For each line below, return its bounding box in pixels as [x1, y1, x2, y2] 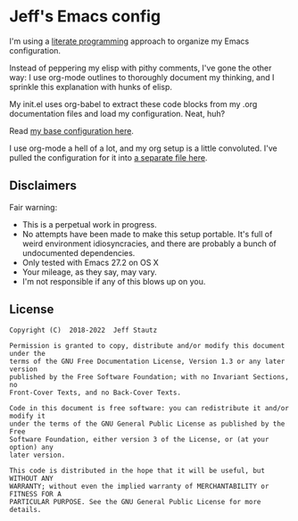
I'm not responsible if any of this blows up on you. [21, 276, 206, 286]
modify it [9, 411, 46, 420]
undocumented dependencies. [21, 247, 136, 258]
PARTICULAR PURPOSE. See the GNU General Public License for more [9, 497, 261, 506]
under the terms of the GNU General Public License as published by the [9, 419, 286, 428]
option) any [9, 442, 54, 451]
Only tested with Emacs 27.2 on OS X [21, 257, 159, 268]
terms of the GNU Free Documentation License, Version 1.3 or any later [9, 357, 286, 366]
